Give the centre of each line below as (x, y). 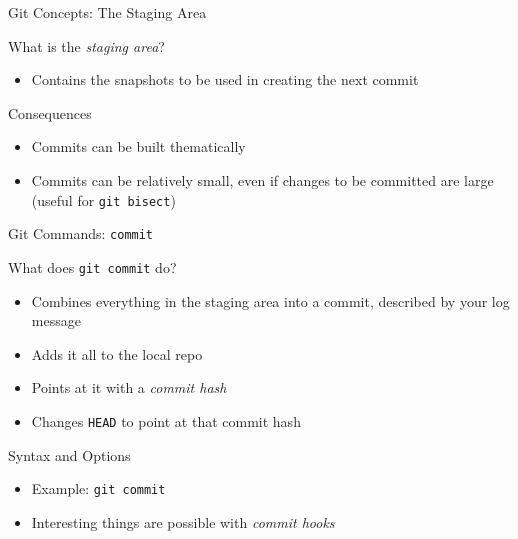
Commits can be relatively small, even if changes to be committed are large (262, 179)
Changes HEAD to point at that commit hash (166, 420)
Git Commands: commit (81, 233)
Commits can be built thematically (138, 146)
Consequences (50, 112)
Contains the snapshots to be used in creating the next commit (225, 79)
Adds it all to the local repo (117, 353)
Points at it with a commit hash (129, 387)
